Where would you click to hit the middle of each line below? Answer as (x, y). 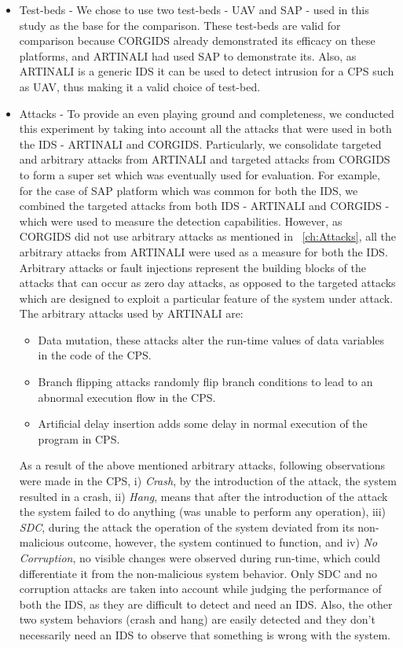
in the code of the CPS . (95, 355)
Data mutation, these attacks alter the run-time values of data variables (211, 339)
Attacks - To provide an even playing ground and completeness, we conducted (207, 113)
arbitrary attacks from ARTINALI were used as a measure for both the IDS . (203, 251)
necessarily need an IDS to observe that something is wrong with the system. (205, 634)
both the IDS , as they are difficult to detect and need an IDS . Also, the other (206, 604)
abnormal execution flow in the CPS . (127, 397)
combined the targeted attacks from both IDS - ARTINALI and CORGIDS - (204, 206)
